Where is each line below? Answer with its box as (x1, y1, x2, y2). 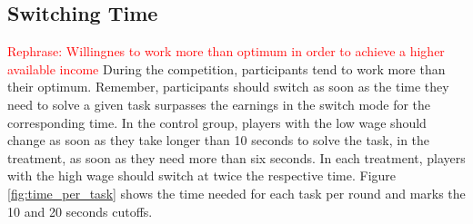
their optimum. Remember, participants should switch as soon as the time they (7, 77, 449, 96)
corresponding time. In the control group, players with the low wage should (7, 112, 427, 131)
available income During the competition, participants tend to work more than (7, 59, 446, 78)
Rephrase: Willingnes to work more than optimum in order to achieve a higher (7, 42, 445, 61)
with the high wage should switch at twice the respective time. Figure (7, 166, 397, 185)
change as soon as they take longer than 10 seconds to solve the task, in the (7, 131, 430, 150)
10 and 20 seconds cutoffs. (7, 201, 153, 220)
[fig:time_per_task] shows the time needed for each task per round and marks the (7, 183, 466, 202)
